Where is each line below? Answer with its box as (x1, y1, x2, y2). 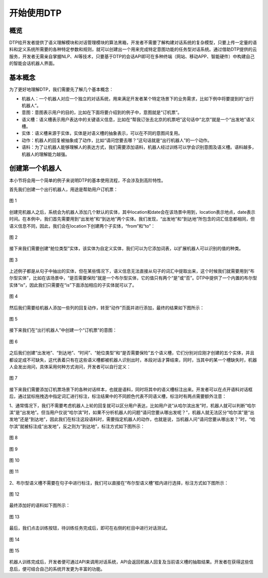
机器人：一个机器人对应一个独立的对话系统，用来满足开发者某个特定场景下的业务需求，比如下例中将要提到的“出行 (21, 95, 254, 101)
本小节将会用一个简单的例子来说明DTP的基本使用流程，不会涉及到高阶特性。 (9, 177, 166, 183)
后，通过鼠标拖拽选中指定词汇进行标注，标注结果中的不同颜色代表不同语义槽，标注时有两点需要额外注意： (9, 393, 227, 400)
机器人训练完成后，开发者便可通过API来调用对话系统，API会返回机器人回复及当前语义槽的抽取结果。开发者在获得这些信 (9, 559, 254, 565)
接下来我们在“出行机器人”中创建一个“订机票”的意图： (9, 327, 117, 333)
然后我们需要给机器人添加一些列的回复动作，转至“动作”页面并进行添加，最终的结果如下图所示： (9, 305, 204, 311)
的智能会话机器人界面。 (9, 60, 57, 67)
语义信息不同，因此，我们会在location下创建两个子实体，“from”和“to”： (9, 223, 156, 229)
